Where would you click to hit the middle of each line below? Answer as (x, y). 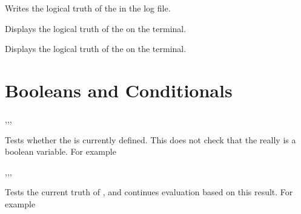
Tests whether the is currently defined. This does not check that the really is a (150, 139)
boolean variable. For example (61, 151)
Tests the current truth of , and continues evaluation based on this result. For (149, 192)
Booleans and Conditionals (119, 90)
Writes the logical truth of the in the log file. (88, 8)
